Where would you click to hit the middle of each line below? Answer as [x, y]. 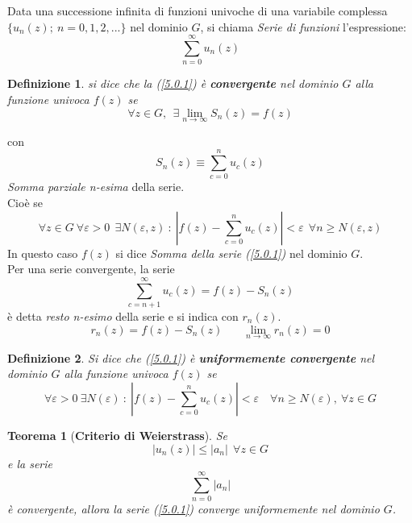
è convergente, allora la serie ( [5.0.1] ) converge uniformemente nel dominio [194, 509]
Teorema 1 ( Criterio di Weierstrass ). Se [117, 435]
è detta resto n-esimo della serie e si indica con [123, 315]
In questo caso [43, 253]
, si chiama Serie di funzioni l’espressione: [303, 26]
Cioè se [25, 203]
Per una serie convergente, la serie [91, 269]
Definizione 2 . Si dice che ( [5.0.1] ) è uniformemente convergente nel [191, 357]
